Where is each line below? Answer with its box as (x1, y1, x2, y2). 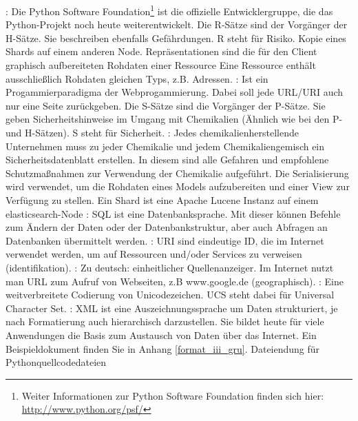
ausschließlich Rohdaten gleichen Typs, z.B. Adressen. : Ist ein (6, 71, 268, 85)
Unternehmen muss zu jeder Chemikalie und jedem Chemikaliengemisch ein (6, 138, 325, 153)
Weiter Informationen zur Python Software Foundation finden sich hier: (21, 388, 324, 402)
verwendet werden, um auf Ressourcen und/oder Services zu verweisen (6, 247, 302, 261)
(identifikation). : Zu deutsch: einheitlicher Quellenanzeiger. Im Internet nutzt (6, 260, 334, 274)
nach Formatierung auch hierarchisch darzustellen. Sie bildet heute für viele (6, 314, 324, 329)
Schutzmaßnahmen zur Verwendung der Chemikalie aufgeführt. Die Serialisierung (6, 165, 349, 180)
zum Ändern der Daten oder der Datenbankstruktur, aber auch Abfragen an (6, 220, 328, 234)
